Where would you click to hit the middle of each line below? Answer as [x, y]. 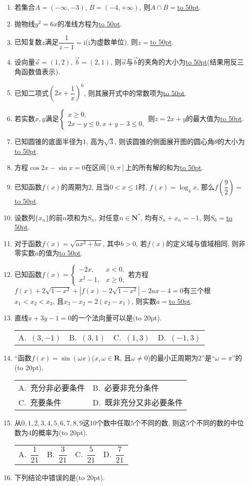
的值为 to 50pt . [61, 253]
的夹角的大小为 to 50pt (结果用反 [187, 62]
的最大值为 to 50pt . [215, 118]
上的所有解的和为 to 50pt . [164, 167]
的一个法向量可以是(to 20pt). [116, 317]
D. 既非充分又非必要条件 [138, 402]
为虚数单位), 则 [114, 42]
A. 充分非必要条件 [52, 388]
